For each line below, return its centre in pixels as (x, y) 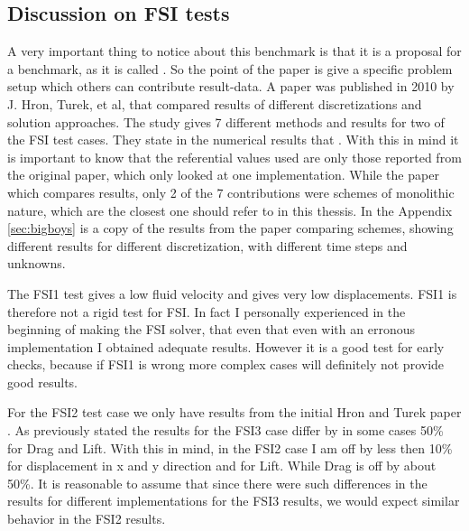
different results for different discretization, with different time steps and (207, 245)
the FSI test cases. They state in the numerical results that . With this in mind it (233, 140)
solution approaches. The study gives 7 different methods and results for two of (226, 121)
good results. (42, 382)
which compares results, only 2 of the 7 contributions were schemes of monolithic (231, 192)
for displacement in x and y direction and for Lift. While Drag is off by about (222, 466)
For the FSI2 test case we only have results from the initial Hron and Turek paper (234, 412)
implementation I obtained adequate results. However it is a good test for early (226, 346)
